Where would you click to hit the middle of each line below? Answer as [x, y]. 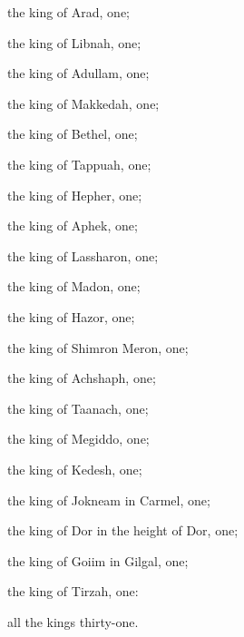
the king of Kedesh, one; [75, 469]
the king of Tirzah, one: [73, 591]
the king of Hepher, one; [75, 195]
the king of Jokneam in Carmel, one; [109, 500]
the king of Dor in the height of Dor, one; [123, 530]
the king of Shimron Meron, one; [98, 347]
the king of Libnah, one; [74, 42]
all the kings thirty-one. [73, 621]
